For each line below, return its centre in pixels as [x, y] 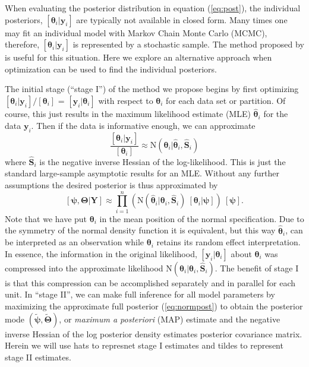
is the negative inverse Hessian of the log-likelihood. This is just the [163, 161]
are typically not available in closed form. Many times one [182, 19]
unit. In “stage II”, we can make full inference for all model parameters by [140, 294]
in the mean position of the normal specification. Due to [202, 218]
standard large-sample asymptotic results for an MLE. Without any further [142, 173]
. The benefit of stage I [257, 268]
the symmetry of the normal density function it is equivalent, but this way [140, 230]
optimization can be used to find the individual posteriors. [111, 69]
